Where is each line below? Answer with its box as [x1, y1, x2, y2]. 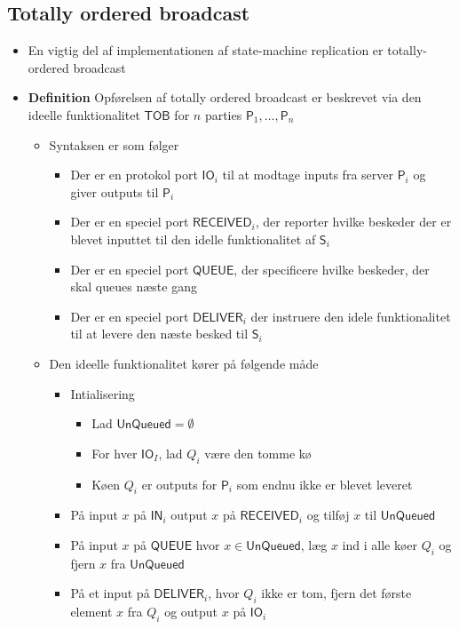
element [70, 602, 113, 621]
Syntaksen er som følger [49, 135, 179, 154]
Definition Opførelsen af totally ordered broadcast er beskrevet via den [28, 88, 422, 107]
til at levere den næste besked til [70, 324, 249, 343]
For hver [91, 443, 138, 462]
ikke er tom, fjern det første [261, 584, 412, 602]
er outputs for [141, 474, 218, 493]
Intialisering [70, 384, 135, 402]
